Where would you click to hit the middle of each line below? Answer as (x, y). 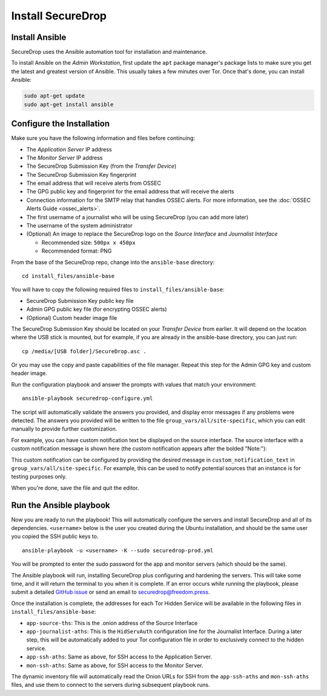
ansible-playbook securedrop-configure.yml (88, 399)
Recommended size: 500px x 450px (88, 242)
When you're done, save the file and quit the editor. (75, 488)
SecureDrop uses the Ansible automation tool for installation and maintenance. (109, 52)
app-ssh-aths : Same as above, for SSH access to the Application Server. (119, 657)
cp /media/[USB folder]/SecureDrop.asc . (84, 351)
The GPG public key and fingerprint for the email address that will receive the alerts (130, 191)
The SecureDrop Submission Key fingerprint (81, 174)
